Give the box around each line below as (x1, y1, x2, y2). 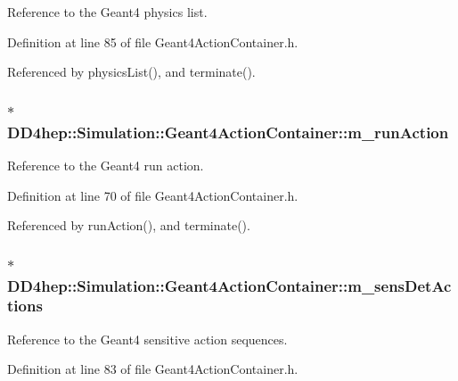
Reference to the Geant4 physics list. (7, 3, 208, 21)
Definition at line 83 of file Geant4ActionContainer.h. (7, 360, 299, 378)
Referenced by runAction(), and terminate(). (7, 216, 250, 235)
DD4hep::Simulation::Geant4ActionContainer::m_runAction (7, 120, 449, 143)
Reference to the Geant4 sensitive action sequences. (7, 329, 288, 348)
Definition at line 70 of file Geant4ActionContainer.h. (7, 186, 299, 204)
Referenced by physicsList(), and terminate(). (7, 62, 256, 81)
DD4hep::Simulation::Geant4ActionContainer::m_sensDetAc (7, 274, 452, 296)
